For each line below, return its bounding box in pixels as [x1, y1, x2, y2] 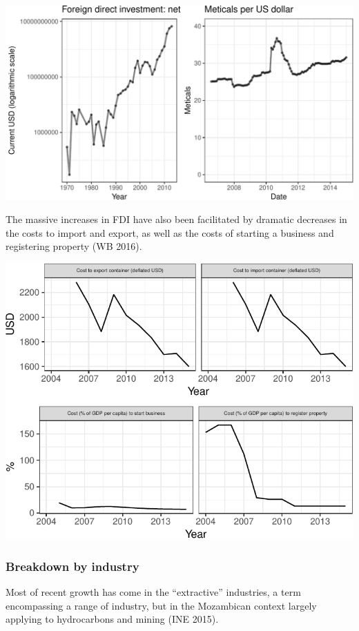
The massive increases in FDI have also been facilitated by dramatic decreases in [6, 212, 347, 226]
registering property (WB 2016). [6, 239, 142, 253]
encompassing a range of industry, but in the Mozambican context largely [6, 598, 317, 612]
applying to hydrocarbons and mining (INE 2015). [6, 612, 219, 626]
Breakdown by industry [6, 557, 139, 574]
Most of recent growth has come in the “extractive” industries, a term [6, 585, 301, 599]
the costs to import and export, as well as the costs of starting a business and [6, 225, 334, 240]
